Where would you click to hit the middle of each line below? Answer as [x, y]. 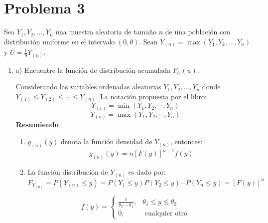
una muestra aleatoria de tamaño [106, 32]
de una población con [198, 32]
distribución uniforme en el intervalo [60, 41]
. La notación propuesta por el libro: [151, 96]
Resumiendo [37, 124]
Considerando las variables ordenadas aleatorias [88, 87]
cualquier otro [166, 213]
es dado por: [147, 172]
